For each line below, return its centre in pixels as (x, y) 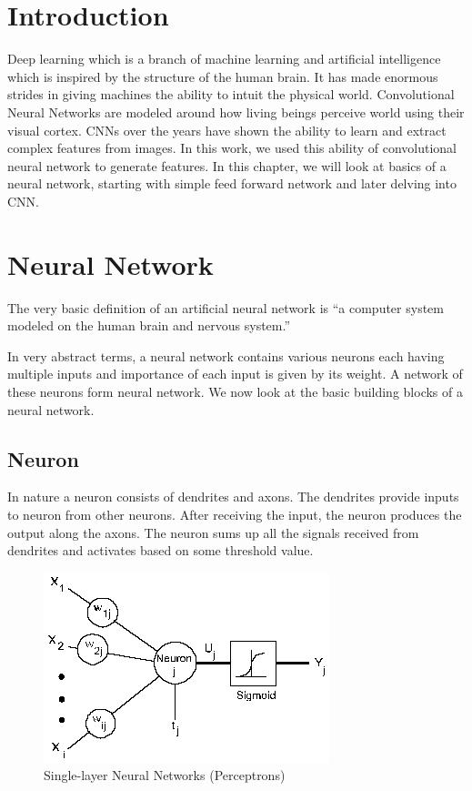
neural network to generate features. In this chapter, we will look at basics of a (227, 165)
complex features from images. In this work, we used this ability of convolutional (232, 148)
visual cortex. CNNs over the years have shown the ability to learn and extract (227, 130)
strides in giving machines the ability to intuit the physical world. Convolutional (231, 94)
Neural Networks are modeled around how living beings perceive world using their (236, 112)
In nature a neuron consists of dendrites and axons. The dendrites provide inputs (233, 497)
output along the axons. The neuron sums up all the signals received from (213, 532)
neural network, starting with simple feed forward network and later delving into (232, 183)
